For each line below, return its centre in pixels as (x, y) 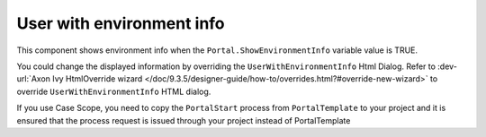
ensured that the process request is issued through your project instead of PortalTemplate (184, 120)
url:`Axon (34, 79)
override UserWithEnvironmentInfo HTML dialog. (114, 91)
